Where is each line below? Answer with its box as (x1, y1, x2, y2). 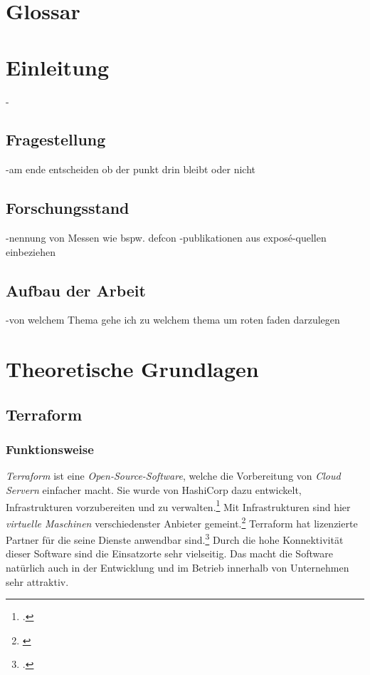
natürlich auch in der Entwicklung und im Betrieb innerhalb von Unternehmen (6, 560, 349, 574)
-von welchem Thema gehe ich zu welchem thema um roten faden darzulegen (6, 312, 340, 327)
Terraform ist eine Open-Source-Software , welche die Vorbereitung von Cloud (6, 468, 341, 483)
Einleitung (6, 52, 110, 81)
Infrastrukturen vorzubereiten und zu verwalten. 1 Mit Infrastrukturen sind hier (6, 497, 351, 514)
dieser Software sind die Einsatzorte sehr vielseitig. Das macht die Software (6, 546, 333, 561)
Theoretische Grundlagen (6, 354, 259, 383)
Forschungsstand (6, 197, 129, 219)
